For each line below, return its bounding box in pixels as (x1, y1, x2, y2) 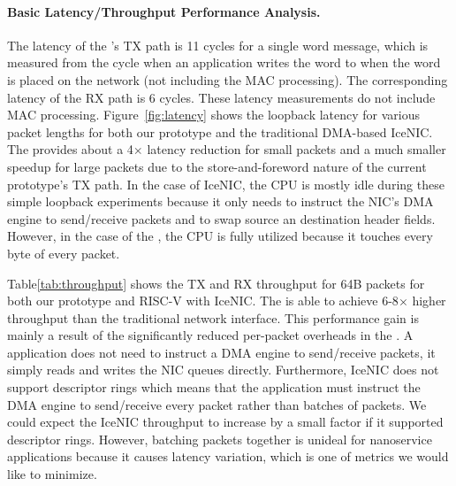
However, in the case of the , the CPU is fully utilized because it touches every (7, 227, 433, 245)
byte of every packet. (7, 243, 120, 262)
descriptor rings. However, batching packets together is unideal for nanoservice (7, 429, 432, 448)
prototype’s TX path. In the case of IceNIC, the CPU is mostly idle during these (7, 174, 445, 193)
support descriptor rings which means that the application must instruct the (7, 378, 421, 397)
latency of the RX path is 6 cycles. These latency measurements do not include (7, 88, 436, 106)
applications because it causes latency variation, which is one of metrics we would (7, 447, 449, 466)
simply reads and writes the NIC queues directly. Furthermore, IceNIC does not (7, 360, 439, 379)
